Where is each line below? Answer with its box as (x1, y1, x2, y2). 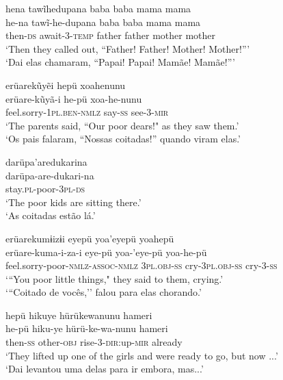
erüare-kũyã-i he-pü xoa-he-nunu (5, 91, 142, 105)
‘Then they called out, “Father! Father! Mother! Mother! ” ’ (5, 41, 250, 55)
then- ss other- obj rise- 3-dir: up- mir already (5, 335, 183, 349)
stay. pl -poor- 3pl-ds (5, 181, 85, 196)
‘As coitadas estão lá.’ (5, 208, 96, 223)
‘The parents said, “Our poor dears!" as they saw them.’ (5, 118, 239, 132)
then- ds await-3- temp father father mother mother (5, 28, 216, 42)
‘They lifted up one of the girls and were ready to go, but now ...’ (5, 348, 278, 362)
